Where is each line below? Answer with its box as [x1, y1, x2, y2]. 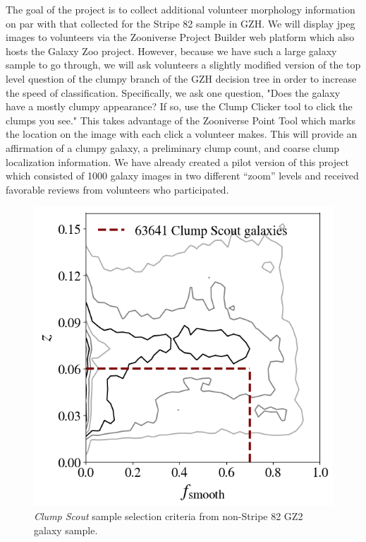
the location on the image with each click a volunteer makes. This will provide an [6, 126, 358, 141]
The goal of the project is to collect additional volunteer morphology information [6, 2, 355, 16]
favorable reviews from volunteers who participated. [6, 182, 229, 196]
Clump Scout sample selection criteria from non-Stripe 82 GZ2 [34, 508, 303, 523]
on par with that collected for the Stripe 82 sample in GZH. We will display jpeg [6, 16, 355, 30]
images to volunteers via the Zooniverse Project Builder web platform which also [6, 30, 355, 45]
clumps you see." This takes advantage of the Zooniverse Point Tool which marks [6, 112, 355, 127]
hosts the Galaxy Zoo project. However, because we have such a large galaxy [6, 43, 337, 58]
